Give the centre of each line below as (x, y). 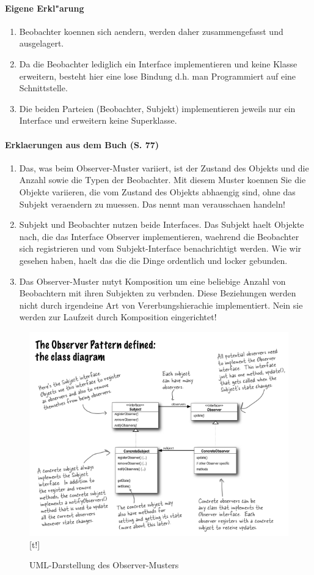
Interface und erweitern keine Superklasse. (98, 120)
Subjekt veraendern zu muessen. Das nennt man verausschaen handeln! (152, 204)
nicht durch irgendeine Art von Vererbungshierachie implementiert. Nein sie (161, 305)
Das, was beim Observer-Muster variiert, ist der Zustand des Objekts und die (164, 167)
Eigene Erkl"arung (45, 8)
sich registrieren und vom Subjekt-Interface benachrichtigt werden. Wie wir (160, 248)
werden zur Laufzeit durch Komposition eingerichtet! (118, 317)
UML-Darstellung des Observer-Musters (104, 565)
